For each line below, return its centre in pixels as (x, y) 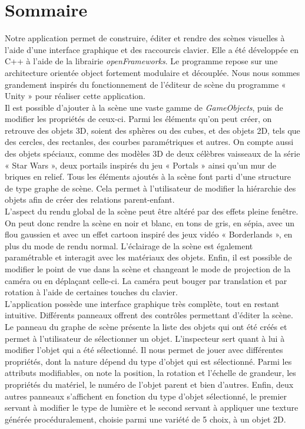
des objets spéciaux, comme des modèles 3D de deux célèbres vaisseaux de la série (152, 154)
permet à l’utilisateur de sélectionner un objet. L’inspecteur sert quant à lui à (145, 338)
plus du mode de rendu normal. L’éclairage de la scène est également (129, 245)
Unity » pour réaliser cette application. (75, 96)
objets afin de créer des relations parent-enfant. (90, 199)
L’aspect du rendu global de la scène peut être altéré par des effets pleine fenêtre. (152, 211)
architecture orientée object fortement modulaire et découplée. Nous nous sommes (152, 72)
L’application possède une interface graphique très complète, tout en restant (142, 303)
